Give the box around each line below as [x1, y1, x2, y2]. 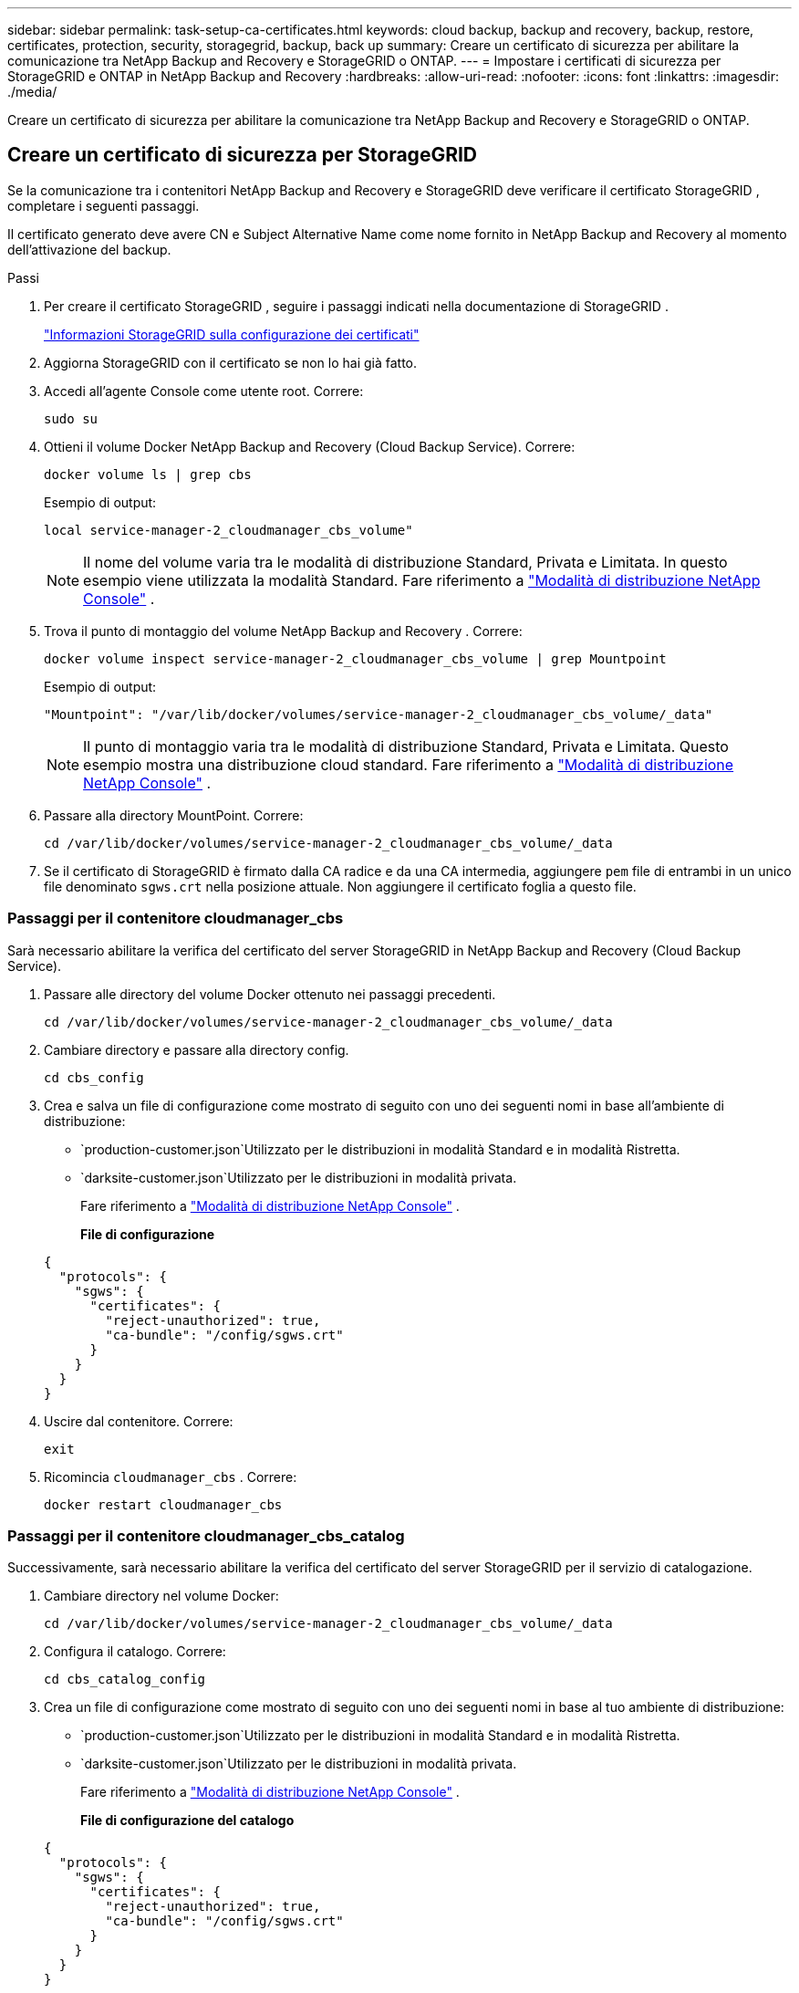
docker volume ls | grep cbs [44, 466, 252, 482]
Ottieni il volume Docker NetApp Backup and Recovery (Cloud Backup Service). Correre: [44, 438, 576, 454]
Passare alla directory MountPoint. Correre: [44, 807, 304, 823]
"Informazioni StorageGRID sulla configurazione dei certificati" [44, 326, 420, 342]
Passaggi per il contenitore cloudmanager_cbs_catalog [7, 1526, 405, 1545]
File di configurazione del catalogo [80, 1812, 295, 1829]
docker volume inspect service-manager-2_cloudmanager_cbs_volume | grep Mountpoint [44, 651, 667, 666]
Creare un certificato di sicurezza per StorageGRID [7, 143, 478, 167]
